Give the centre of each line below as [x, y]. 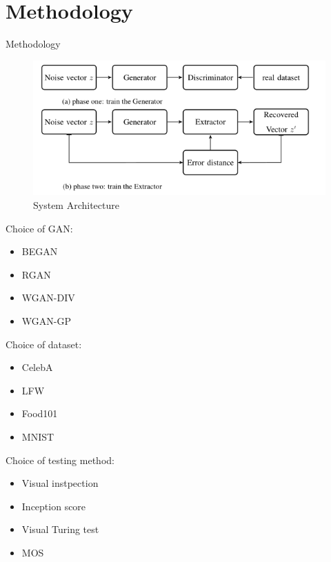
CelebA [37, 367]
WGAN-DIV [48, 298]
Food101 [40, 413]
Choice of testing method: [60, 460]
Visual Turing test [60, 529]
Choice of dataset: [44, 344]
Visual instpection [60, 483]
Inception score [54, 506]
